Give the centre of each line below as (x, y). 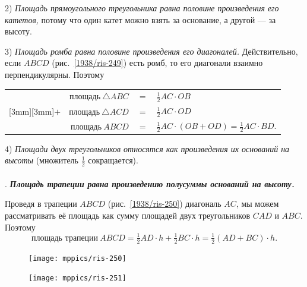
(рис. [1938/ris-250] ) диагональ (164, 204)
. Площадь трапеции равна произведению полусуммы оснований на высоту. (150, 183)
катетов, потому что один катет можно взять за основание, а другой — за (140, 19)
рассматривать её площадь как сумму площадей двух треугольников (128, 215)
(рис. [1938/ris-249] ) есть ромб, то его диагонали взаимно (157, 63)
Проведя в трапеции (41, 204)
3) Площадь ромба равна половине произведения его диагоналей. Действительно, (151, 51)
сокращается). (113, 160)
